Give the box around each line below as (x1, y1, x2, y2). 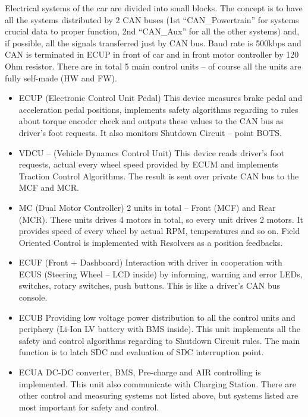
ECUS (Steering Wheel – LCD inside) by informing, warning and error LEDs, (18, 267, 303, 280)
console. (18, 291, 48, 304)
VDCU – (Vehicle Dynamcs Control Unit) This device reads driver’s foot (18, 146, 285, 159)
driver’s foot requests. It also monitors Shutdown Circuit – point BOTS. (18, 126, 282, 138)
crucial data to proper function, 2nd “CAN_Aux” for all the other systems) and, (5, 25, 300, 37)
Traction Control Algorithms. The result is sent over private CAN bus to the (18, 169, 299, 182)
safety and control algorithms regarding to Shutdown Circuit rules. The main (18, 334, 300, 346)
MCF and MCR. (18, 181, 79, 194)
